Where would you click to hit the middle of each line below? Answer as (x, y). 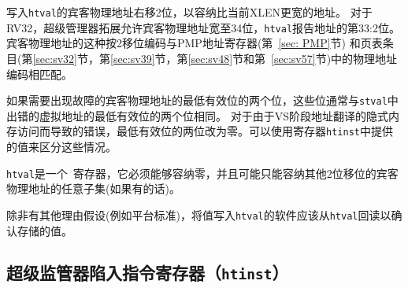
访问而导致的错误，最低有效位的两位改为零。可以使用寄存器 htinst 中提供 (205, 131)
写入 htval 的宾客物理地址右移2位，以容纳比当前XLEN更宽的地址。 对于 (189, 12)
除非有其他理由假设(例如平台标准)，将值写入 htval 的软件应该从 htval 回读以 (199, 214)
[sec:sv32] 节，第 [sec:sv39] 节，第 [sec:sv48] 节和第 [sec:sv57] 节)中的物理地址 (215, 58)
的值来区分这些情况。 (61, 146)
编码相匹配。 (39, 74)
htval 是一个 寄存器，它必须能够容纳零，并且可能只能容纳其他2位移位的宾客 (202, 173)
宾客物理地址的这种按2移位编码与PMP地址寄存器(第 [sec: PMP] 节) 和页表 (195, 43)
